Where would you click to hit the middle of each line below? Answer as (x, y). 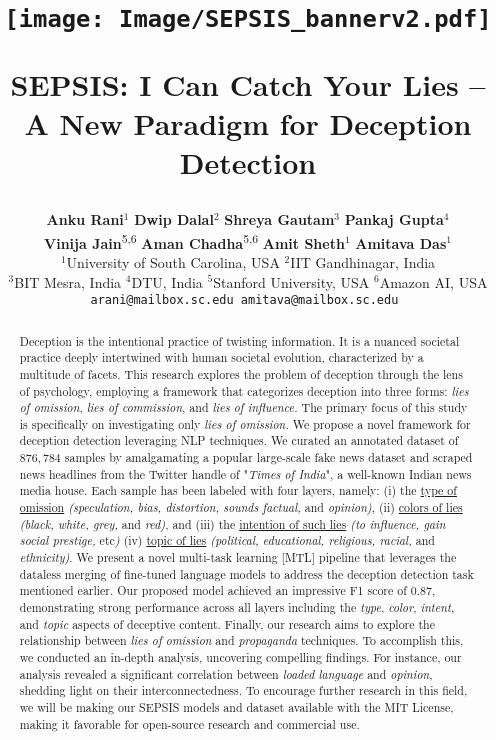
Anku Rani (85, 219)
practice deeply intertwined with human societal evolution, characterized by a (221, 357)
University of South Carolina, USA (173, 261)
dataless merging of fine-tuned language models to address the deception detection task (246, 573)
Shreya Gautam (279, 219)
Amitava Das (401, 242)
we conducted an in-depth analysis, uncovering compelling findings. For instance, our (240, 657)
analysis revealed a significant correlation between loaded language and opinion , (226, 673)
